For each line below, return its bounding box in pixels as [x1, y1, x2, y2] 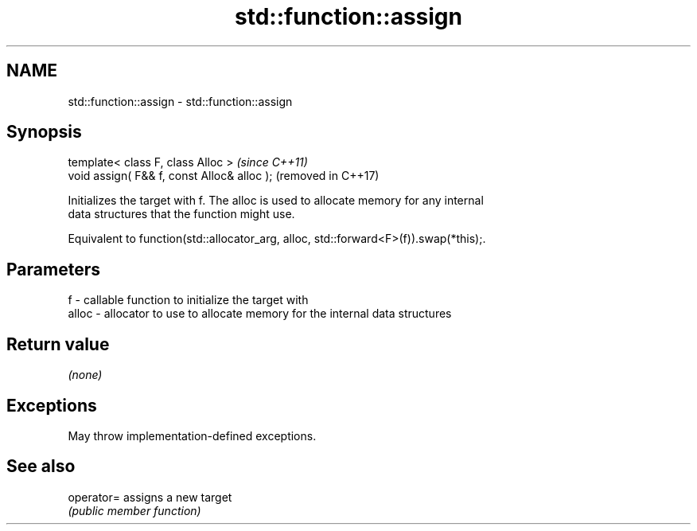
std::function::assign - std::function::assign [68, 94, 293, 108]
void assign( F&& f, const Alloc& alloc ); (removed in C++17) [68, 169, 380, 183]
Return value [6, 334, 110, 354]
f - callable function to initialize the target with [68, 293, 309, 307]
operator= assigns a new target [68, 490, 232, 504]
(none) [68, 368, 103, 382]
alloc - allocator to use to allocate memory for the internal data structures [68, 306, 452, 321]
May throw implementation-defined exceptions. [68, 428, 317, 443]
